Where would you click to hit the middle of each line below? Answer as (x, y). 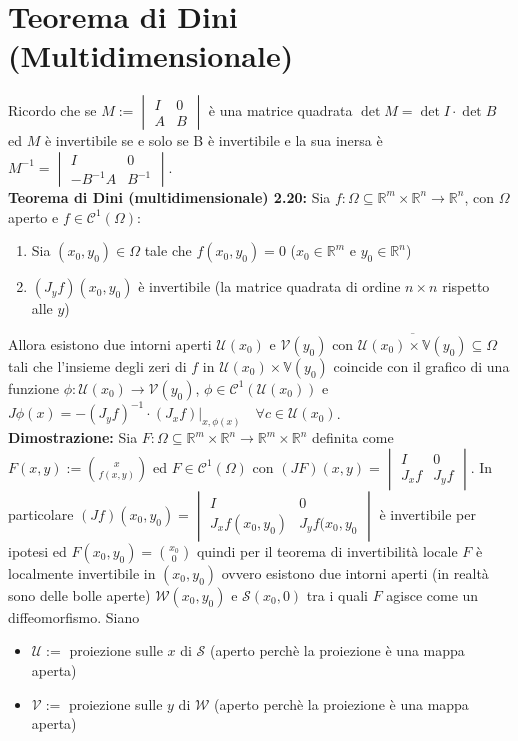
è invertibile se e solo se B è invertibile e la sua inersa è (213, 140)
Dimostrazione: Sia (73, 437)
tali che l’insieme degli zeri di (97, 365)
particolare (41, 513)
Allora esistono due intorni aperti (110, 343)
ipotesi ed (37, 550)
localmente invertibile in (82, 572)
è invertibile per (427, 513)
